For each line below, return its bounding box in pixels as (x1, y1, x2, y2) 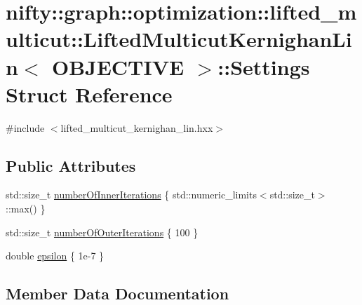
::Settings (217, 52, 310, 81)
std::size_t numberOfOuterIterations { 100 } (6, 224, 199, 239)
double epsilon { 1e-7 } (6, 248, 105, 263)
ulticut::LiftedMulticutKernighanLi (6, 25, 352, 53)
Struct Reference (6, 79, 173, 108)
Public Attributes (6, 154, 136, 176)
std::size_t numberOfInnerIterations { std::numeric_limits (6, 187, 257, 202)
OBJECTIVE (51, 52, 185, 81)
